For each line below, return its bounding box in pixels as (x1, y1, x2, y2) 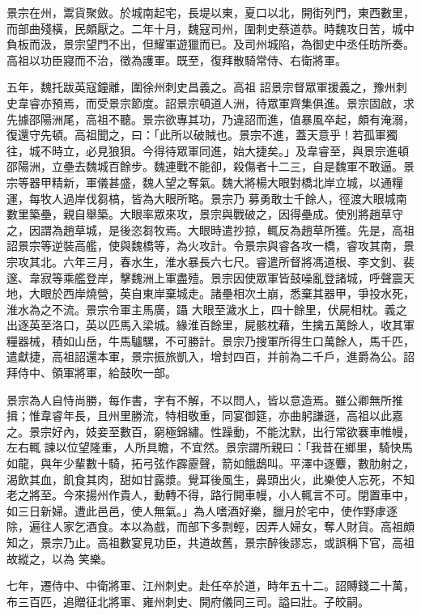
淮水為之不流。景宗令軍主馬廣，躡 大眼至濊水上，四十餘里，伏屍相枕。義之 (6, 300, 407, 317)
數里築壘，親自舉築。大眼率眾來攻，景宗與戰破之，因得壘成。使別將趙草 (6, 206, 392, 223)
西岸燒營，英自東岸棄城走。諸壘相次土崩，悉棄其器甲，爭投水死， (62, 285, 415, 302)
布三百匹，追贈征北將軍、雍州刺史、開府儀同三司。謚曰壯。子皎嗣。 (6, 592, 369, 609)
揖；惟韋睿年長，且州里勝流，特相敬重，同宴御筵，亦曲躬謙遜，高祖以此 (6, 407, 392, 424)
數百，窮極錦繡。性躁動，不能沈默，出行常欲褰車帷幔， (119, 422, 415, 439)
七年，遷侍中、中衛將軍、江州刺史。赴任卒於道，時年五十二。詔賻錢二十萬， (6, 577, 415, 594)
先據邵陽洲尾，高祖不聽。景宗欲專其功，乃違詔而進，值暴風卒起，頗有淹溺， (6, 110, 415, 127)
